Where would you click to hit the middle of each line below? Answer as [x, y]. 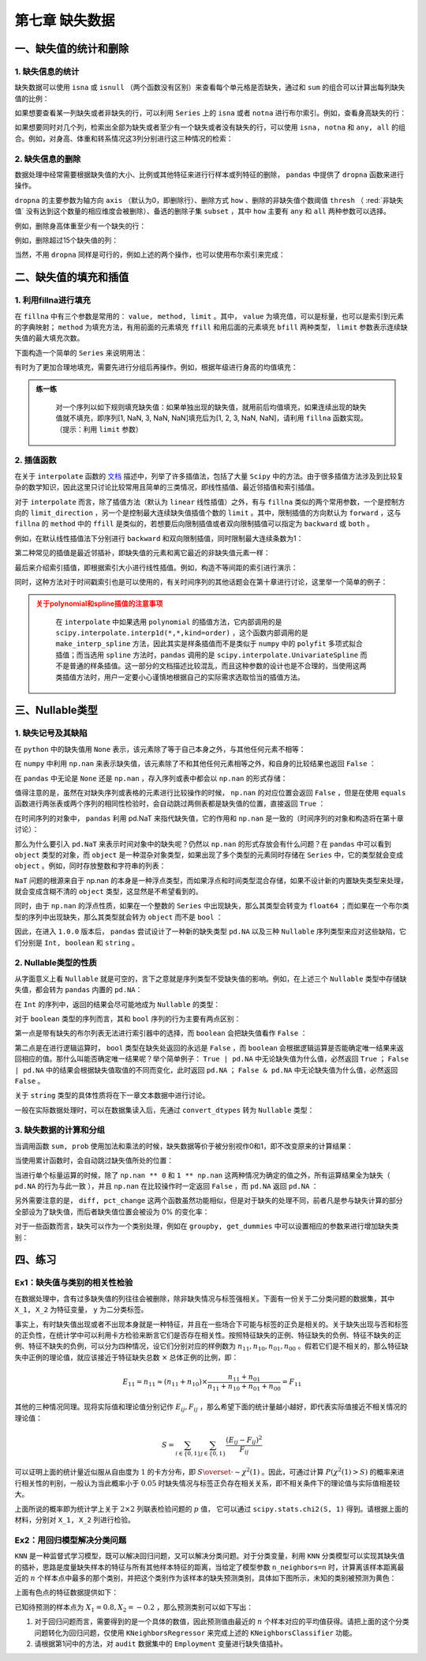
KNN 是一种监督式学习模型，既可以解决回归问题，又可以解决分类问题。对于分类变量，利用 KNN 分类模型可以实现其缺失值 [210, 1556]
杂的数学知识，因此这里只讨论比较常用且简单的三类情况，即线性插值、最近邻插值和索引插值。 [166, 487]
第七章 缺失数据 [65, 21]
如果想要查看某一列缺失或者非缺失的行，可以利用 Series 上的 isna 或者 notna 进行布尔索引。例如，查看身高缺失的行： [211, 113]
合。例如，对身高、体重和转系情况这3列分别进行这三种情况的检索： [124, 138]
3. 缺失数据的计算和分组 [60, 1130]
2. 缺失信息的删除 [48, 159]
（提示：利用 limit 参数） [99, 429]
